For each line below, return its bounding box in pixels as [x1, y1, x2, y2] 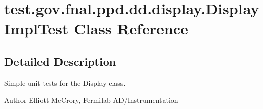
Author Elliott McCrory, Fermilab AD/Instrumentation [4, 95, 178, 105]
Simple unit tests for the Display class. [4, 77, 126, 88]
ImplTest [4, 18, 69, 39]
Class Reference [74, 18, 188, 39]
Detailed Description [4, 53, 116, 69]
